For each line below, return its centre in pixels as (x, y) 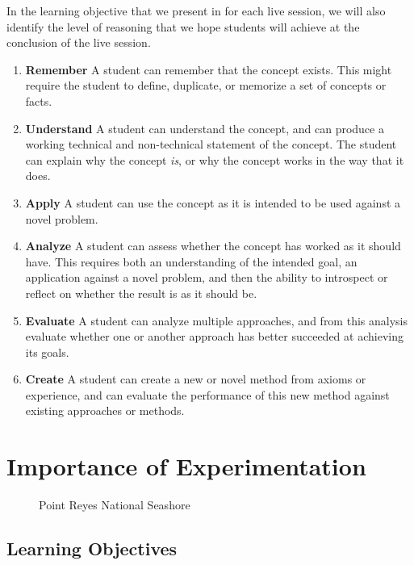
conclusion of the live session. (79, 42)
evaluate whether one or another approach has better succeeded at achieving (214, 336)
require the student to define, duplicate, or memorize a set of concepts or (206, 85)
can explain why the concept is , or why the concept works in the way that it (215, 159)
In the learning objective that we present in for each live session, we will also (196, 10)
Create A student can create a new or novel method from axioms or (196, 379)
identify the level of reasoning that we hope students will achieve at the (183, 26)
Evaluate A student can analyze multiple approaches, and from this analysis (216, 320)
